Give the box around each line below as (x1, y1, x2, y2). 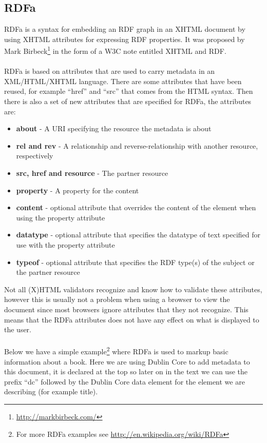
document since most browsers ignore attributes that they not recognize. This (4, 304, 249, 314)
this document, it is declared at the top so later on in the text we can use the (4, 366, 247, 377)
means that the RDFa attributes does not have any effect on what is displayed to (4, 314, 259, 325)
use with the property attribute (16, 239, 115, 250)
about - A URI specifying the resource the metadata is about (16, 123, 212, 134)
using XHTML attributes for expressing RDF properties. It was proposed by (4, 33, 245, 44)
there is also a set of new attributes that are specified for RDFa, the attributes (4, 96, 252, 107)
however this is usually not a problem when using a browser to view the (4, 294, 230, 305)
